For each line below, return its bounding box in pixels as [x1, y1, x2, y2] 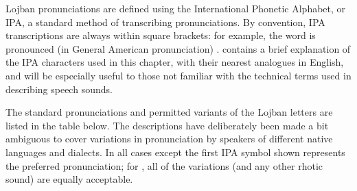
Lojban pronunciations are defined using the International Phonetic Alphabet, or [5, 1, 346, 15]
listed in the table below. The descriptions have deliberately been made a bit [5, 118, 329, 132]
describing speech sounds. [5, 81, 113, 96]
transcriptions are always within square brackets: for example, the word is [5, 28, 316, 42]
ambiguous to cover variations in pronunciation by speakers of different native [5, 131, 333, 146]
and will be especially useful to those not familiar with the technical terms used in [5, 68, 352, 82]
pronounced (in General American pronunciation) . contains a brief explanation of [5, 41, 351, 55]
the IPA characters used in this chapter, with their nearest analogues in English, [5, 55, 344, 69]
